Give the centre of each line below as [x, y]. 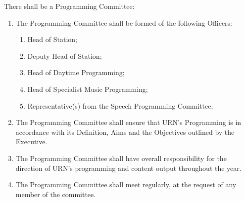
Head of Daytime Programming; [76, 72]
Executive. [31, 141]
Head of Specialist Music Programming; [88, 89]
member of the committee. [56, 194]
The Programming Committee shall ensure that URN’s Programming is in [128, 122]
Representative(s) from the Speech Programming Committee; [120, 105]
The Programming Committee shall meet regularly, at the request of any [126, 184]
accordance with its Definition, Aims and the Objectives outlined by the [125, 132]
